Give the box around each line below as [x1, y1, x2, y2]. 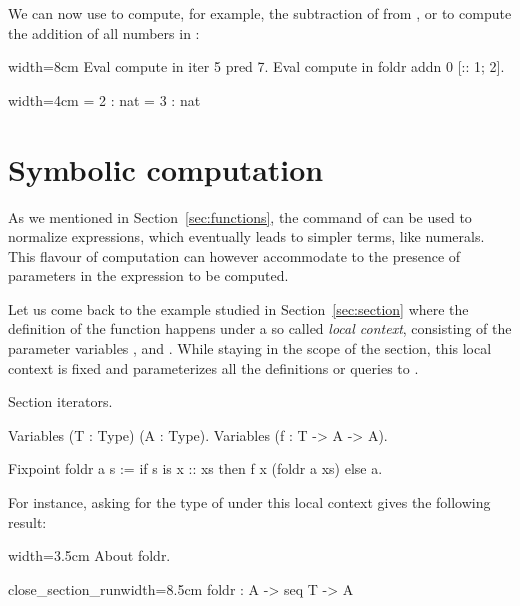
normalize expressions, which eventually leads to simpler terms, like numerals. [8, 226, 485, 247]
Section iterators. [8, 391, 113, 412]
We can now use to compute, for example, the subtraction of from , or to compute [8, 3, 512, 23]
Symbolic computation [8, 148, 324, 189]
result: [8, 511, 47, 532]
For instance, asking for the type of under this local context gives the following [8, 492, 491, 513]
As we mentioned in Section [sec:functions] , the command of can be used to [8, 206, 472, 227]
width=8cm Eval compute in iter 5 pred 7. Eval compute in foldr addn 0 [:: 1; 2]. [8, 56, 505, 77]
